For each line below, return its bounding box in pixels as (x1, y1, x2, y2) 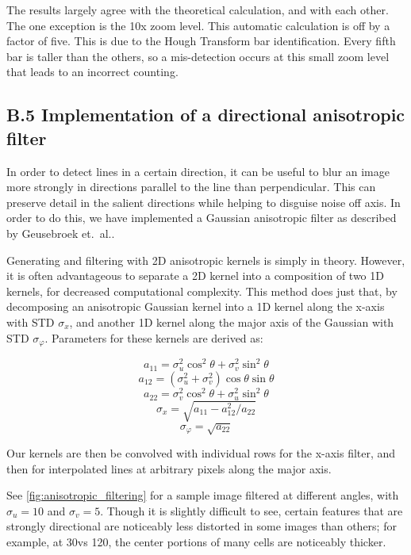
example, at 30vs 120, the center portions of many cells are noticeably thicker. (6, 533, 386, 549)
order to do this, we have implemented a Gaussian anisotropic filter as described (6, 209, 397, 226)
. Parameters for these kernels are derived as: (44, 329, 263, 346)
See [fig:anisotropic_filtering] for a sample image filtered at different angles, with (6, 487, 399, 503)
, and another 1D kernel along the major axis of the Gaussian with (69, 313, 394, 330)
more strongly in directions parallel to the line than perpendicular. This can (6, 178, 376, 195)
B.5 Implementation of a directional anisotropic (6, 102, 405, 127)
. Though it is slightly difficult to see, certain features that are (100, 502, 403, 519)
